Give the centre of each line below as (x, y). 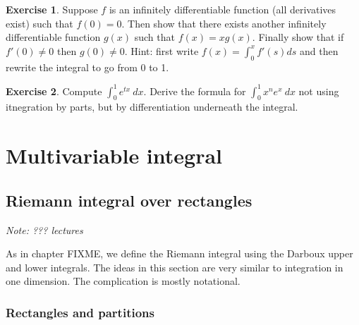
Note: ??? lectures (44, 229)
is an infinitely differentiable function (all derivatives (222, 9)
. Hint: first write (162, 50)
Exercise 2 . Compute (54, 91)
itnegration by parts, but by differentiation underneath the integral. (152, 107)
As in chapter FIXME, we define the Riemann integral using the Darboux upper (179, 253)
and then (319, 50)
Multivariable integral (114, 155)
